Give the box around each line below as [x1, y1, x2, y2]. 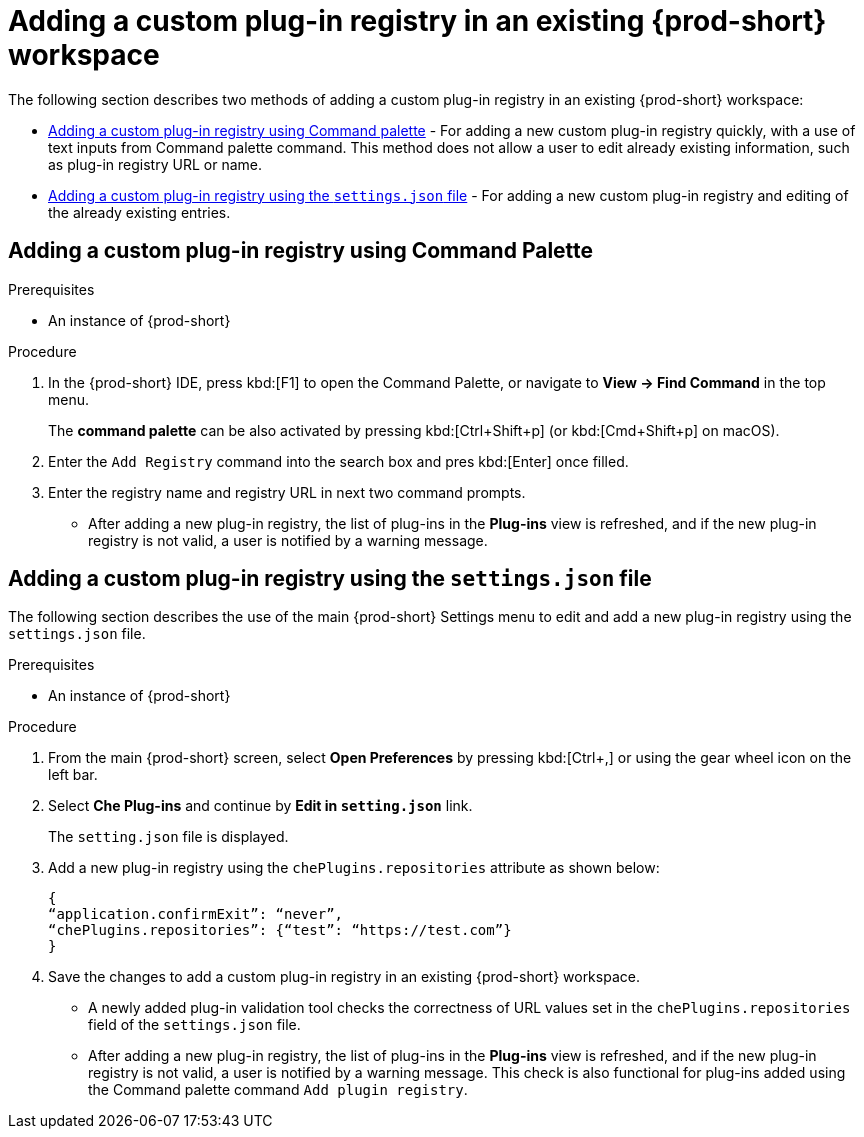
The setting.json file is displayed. [48, 828, 289, 846]
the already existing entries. [48, 203, 231, 221]
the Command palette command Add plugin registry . [88, 1081, 468, 1099]
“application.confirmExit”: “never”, [48, 906, 344, 923]
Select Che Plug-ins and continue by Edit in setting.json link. [48, 797, 473, 815]
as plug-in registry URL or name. [48, 155, 262, 173]
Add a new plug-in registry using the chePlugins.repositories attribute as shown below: [48, 859, 660, 877]
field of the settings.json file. [88, 1016, 301, 1034]
